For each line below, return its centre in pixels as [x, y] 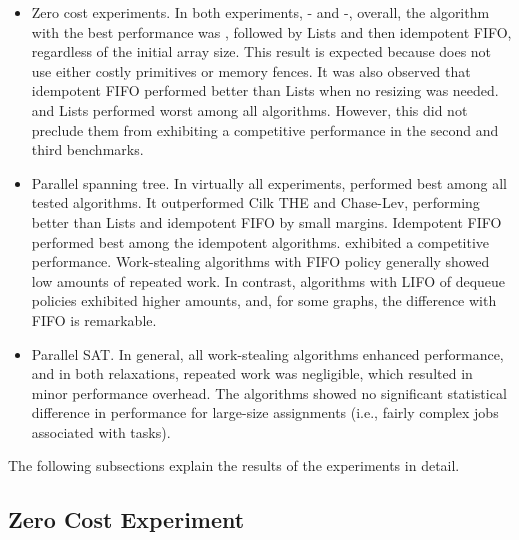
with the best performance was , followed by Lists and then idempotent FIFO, [271, 31]
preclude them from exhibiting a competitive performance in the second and [265, 129]
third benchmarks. [87, 149]
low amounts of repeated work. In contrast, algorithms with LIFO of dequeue [268, 280]
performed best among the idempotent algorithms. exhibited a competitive [260, 241]
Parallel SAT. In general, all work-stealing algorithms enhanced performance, [267, 353]
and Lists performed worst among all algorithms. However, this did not [249, 109]
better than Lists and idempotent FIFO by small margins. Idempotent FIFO [266, 221]
